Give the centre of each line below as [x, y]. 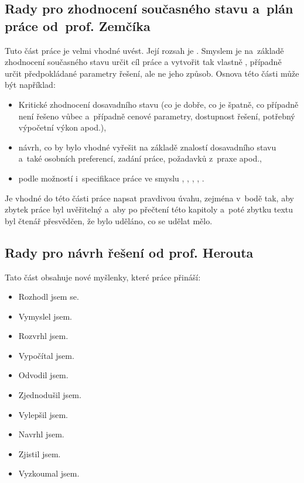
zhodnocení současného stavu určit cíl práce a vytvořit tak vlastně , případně [143, 62]
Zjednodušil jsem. [50, 395]
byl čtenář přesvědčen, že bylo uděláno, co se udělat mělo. [109, 220]
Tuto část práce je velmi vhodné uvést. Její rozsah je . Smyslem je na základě [144, 50]
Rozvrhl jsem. [43, 336]
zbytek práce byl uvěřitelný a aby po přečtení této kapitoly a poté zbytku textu [149, 209]
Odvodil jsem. [43, 375]
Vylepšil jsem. [43, 414]
